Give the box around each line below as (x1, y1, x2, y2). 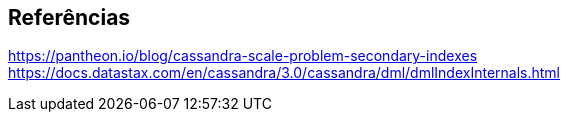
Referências (8, 5, 131, 30)
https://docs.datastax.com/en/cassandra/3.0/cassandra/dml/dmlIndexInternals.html (8, 64, 560, 82)
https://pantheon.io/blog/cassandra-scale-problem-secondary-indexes (8, 47, 478, 65)
